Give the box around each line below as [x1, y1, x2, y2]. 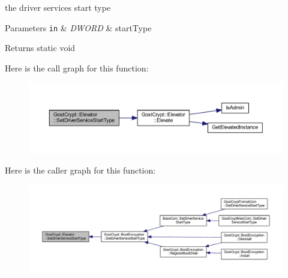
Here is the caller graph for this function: [5, 164, 156, 177]
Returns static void [5, 41, 76, 54]
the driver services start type [5, 1, 111, 13]
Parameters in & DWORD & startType [5, 21, 152, 34]
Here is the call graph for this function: [5, 61, 149, 74]
